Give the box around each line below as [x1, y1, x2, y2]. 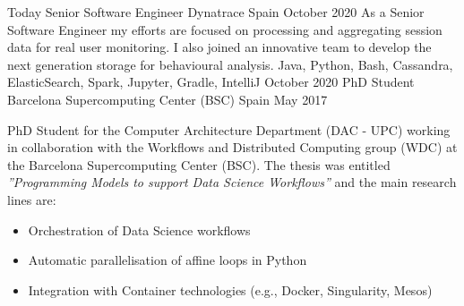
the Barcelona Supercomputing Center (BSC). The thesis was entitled [7, 155, 391, 174]
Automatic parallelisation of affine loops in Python [28, 251, 307, 269]
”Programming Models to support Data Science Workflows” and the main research [7, 173, 457, 191]
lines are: [7, 190, 56, 208]
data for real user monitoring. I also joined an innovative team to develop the [7, 38, 432, 56]
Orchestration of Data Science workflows [28, 220, 251, 239]
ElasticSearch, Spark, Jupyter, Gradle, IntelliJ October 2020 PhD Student [7, 72, 415, 91]
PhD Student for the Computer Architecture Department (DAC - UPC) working [7, 120, 451, 139]
